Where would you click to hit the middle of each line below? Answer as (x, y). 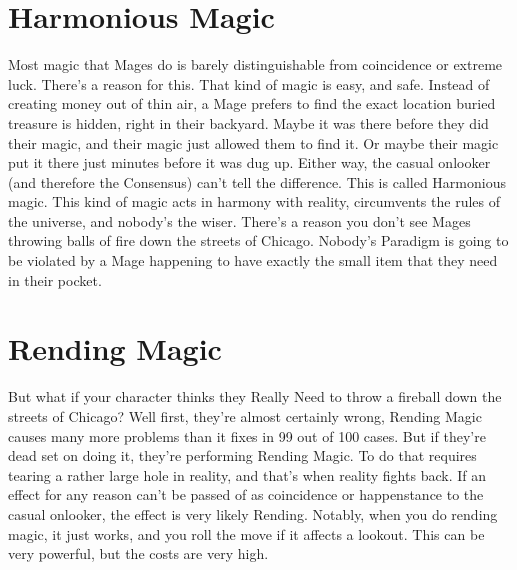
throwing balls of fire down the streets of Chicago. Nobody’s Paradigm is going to (258, 240)
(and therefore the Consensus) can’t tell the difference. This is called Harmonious (257, 181)
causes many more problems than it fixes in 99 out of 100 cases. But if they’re (247, 435)
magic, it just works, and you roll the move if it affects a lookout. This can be (246, 533)
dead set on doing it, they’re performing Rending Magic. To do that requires (242, 455)
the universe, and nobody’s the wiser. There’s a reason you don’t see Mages (239, 220)
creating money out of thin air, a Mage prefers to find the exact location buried (252, 103)
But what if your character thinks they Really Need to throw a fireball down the (255, 396)
